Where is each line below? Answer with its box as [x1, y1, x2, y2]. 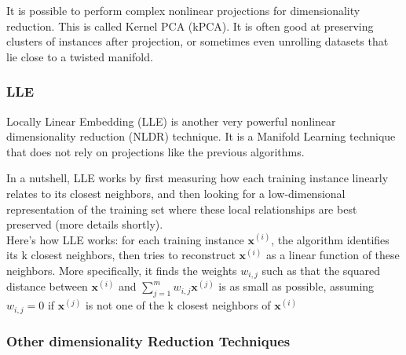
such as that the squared [262, 262, 380, 278]
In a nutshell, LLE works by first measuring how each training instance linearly [6, 170, 389, 186]
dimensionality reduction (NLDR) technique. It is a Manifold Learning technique [6, 128, 396, 145]
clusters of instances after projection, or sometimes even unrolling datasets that [6, 33, 389, 49]
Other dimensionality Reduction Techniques [6, 331, 291, 350]
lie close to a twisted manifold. [6, 48, 153, 64]
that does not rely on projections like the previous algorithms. [6, 143, 305, 159]
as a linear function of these [266, 247, 400, 263]
